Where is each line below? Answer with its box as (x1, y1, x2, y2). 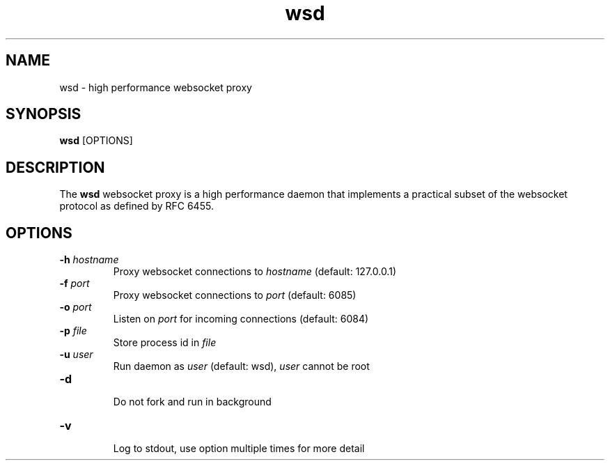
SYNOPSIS (6, 105, 81, 123)
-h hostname (59, 254, 119, 266)
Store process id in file (113, 336, 217, 349)
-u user (59, 348, 93, 361)
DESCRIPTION (6, 158, 105, 176)
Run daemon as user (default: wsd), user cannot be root (113, 360, 370, 373)
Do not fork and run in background (113, 396, 272, 408)
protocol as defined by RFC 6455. (59, 200, 214, 212)
